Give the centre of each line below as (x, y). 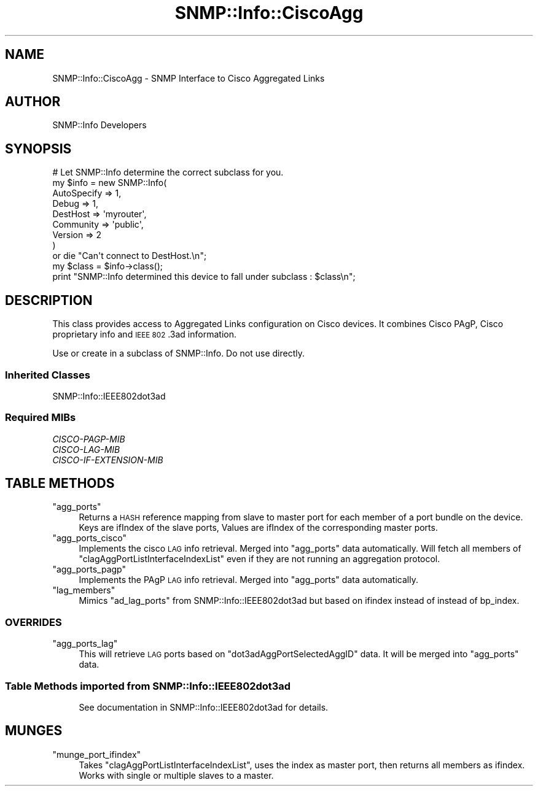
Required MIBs (41, 418)
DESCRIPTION (49, 300)
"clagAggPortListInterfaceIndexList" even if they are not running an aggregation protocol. (259, 559)
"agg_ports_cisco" (89, 538)
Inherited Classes (48, 375)
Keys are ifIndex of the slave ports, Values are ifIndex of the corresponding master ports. (258, 528)
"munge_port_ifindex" (97, 754)
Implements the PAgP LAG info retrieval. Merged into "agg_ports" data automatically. (248, 580)
